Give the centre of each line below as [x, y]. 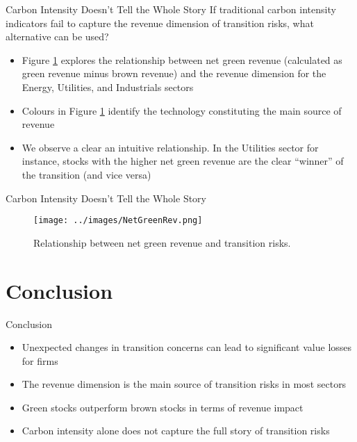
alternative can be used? [57, 36]
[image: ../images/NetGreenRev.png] [118, 221]
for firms [40, 360]
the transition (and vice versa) [86, 174]
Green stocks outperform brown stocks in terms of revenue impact [163, 407]
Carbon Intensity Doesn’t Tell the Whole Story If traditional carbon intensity [171, 9]
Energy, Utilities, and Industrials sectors [108, 87]
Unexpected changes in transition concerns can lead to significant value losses [187, 347]
